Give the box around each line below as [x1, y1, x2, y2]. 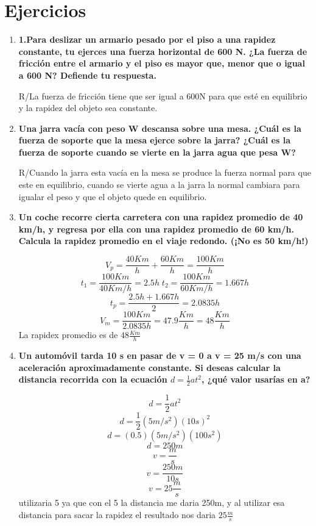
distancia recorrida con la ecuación [18, 373, 167, 386]
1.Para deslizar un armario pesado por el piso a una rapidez [18, 33, 276, 46]
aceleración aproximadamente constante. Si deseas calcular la [18, 361, 281, 373]
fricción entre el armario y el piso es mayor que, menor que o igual [18, 57, 305, 70]
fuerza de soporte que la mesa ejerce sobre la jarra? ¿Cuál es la [18, 134, 290, 146]
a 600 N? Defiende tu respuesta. [18, 68, 156, 81]
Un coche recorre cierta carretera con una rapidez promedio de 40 [18, 211, 303, 223]
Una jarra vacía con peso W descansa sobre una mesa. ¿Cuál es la [18, 121, 301, 134]
